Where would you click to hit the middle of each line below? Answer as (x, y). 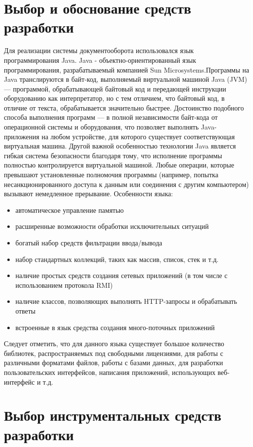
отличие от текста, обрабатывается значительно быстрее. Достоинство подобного (124, 107)
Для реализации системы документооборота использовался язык (99, 50)
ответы (25, 310)
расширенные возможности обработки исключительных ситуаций (112, 226)
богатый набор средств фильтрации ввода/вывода (89, 242)
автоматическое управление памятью (70, 210)
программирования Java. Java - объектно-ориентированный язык (100, 60)
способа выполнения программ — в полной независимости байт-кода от (111, 117)
